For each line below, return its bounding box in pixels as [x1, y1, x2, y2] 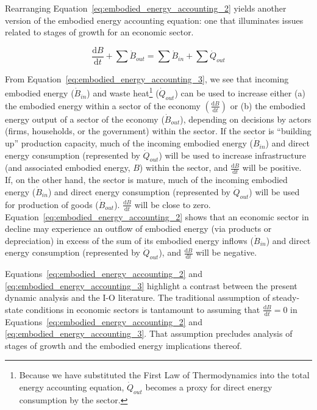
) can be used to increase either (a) [174, 87, 305, 99]
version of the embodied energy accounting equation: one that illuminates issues [5, 13, 304, 26]
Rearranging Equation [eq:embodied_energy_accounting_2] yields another [5, 2, 287, 14]
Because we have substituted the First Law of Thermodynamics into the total [19, 369, 310, 381]
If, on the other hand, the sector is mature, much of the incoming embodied [5, 173, 288, 186]
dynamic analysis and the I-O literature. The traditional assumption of [5, 291, 270, 304]
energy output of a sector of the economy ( [5, 112, 165, 125]
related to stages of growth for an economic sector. [5, 26, 194, 38]
